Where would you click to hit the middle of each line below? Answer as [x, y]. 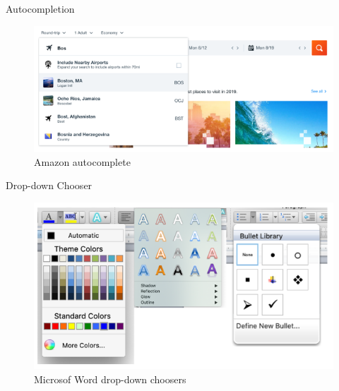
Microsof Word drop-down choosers [110, 379]
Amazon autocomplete [82, 161]
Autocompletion [40, 8]
